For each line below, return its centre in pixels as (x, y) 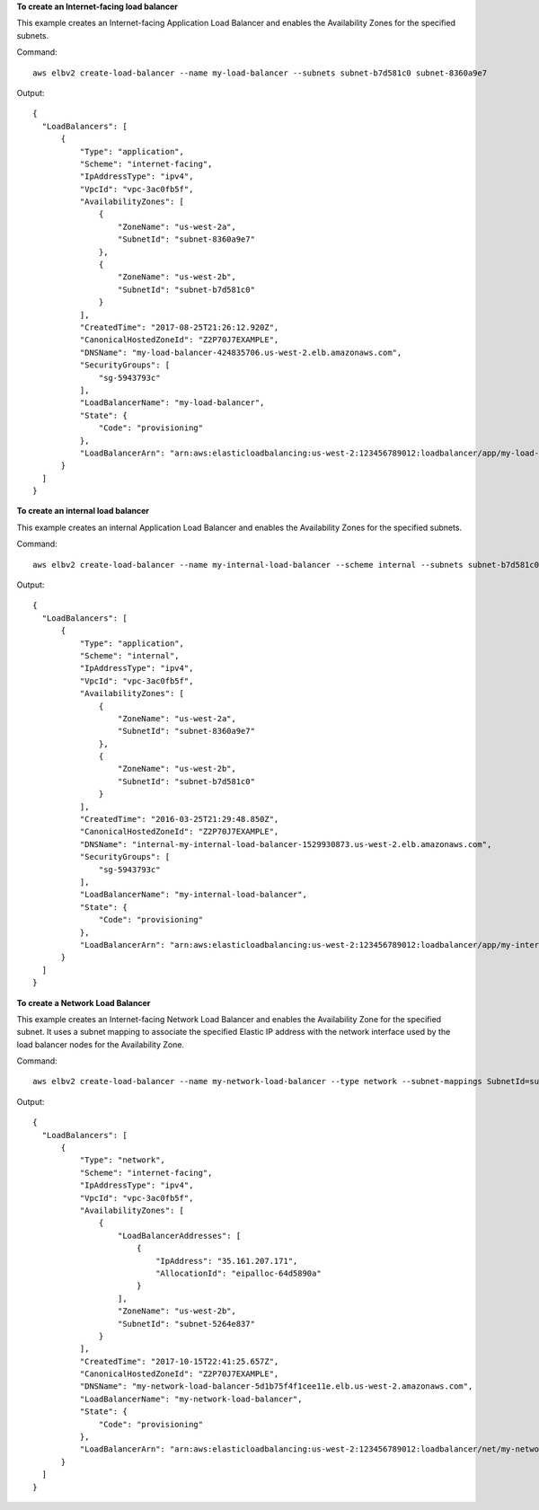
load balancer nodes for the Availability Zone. (100, 1044)
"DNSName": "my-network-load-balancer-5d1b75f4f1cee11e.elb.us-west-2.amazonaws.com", (276, 1386)
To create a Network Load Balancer (84, 1002)
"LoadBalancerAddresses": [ (179, 1236)
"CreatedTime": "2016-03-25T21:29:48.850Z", (179, 819)
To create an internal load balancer (83, 511)
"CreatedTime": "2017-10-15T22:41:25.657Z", (179, 1361)
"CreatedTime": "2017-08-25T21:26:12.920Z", (179, 327)
